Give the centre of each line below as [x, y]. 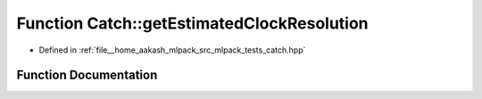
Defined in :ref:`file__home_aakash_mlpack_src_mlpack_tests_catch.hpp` [172, 50]
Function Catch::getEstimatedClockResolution [193, 23]
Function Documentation [87, 75]
